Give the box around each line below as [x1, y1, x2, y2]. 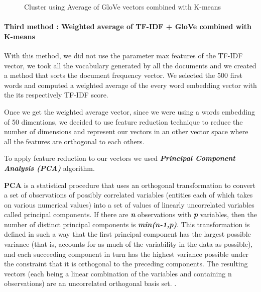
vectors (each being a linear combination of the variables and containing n [4, 268, 232, 278]
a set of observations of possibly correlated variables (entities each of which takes [4, 189, 253, 200]
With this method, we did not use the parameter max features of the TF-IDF [4, 50, 243, 60]
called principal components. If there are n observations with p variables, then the [4, 209, 257, 220]
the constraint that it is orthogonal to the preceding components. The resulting [4, 258, 248, 269]
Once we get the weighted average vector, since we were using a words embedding [4, 106, 255, 117]
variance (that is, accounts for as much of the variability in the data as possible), [4, 239, 253, 249]
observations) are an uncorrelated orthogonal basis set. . [4, 278, 177, 288]
